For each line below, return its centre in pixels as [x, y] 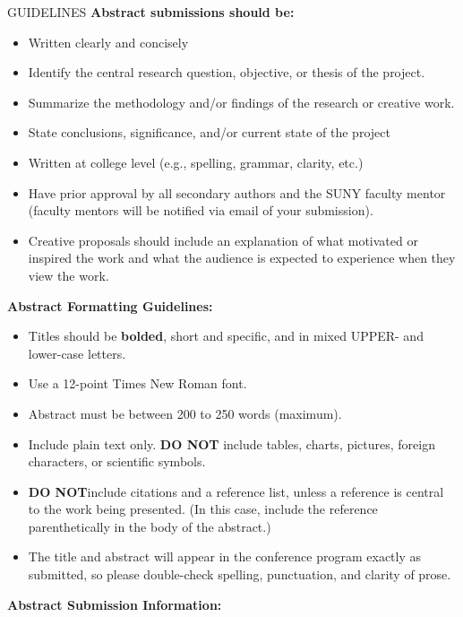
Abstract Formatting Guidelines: [110, 305]
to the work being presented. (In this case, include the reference [203, 509]
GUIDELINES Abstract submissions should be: [151, 12]
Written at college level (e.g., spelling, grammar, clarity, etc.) [196, 162]
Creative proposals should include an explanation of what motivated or [223, 240]
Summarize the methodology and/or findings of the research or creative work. [241, 102]
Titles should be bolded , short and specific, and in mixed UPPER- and [226, 336]
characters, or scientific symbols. [117, 461]
